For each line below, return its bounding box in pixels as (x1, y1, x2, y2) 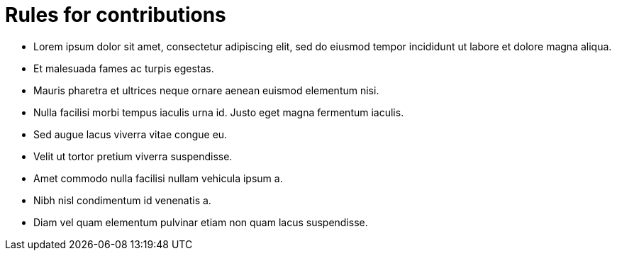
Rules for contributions (5, 3, 226, 27)
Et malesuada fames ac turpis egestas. (33, 62, 214, 74)
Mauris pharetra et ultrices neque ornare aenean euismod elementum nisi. (33, 84, 379, 96)
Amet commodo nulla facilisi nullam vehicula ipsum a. (33, 172, 283, 184)
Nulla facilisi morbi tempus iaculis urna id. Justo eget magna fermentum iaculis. (33, 106, 404, 118)
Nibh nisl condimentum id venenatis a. (33, 194, 211, 206)
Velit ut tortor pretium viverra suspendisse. (33, 150, 233, 162)
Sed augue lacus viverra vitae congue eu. (33, 128, 228, 140)
